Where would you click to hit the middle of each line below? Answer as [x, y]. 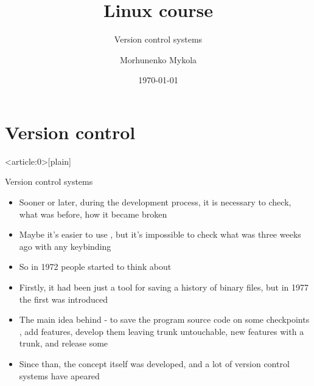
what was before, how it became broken [93, 214]
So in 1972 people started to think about [95, 267]
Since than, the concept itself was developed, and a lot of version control [154, 363]
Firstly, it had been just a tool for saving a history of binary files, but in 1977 [164, 287]
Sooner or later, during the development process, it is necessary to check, [155, 202]
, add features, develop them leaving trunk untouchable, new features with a [162, 331]
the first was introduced [64, 299]
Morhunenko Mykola [158, 59]
